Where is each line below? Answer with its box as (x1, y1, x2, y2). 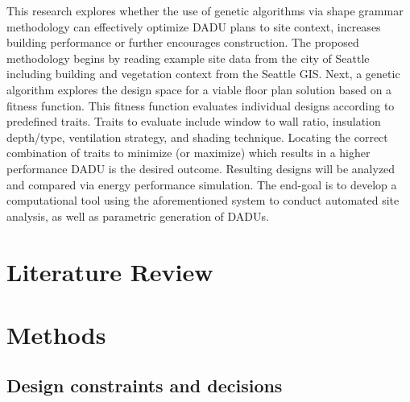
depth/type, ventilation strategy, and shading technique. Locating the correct (6, 128, 388, 145)
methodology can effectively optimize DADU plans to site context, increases (6, 18, 381, 35)
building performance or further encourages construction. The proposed (6, 34, 359, 51)
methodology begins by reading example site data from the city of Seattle (6, 49, 370, 66)
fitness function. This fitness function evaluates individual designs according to (6, 97, 395, 114)
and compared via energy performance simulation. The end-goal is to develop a (6, 176, 397, 193)
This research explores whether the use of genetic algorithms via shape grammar (6, 2, 404, 19)
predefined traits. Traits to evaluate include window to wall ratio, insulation (6, 113, 381, 130)
